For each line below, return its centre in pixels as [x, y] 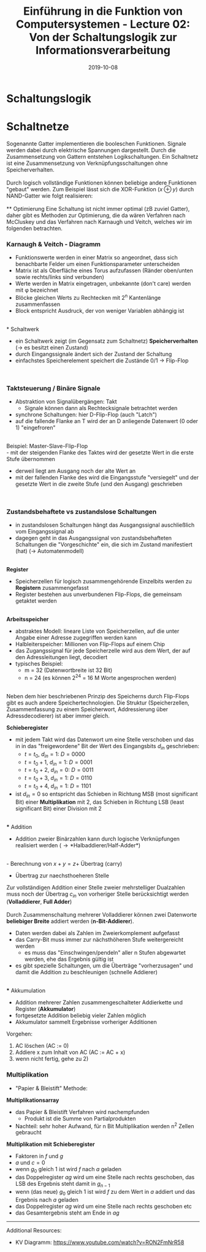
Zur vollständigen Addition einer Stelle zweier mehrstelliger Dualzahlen [96, 887]
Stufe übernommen [31, 459]
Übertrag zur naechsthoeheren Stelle [62, 876]
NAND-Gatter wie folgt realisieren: [50, 196]
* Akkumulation [26, 991]
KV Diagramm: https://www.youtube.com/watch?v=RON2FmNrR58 [100, 1242]
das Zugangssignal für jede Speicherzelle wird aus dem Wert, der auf [103, 651]
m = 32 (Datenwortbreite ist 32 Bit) [68, 670]
